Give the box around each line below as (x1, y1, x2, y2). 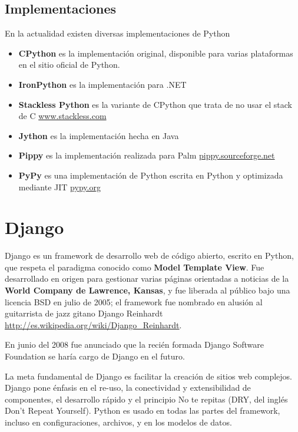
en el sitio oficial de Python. (18, 58, 120, 71)
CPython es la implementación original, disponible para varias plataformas (18, 47, 293, 59)
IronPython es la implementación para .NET (18, 78, 187, 90)
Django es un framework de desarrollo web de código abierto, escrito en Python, (5, 249, 294, 262)
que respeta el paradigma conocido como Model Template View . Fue (5, 260, 264, 273)
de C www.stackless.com (18, 110, 107, 122)
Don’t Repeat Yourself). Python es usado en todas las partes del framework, (5, 404, 280, 417)
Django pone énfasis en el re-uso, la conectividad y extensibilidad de (5, 381, 251, 394)
